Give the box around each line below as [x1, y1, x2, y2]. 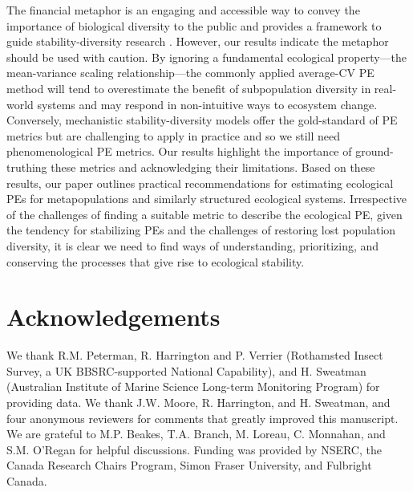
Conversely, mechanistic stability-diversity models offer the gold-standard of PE [6, 112, 398, 128]
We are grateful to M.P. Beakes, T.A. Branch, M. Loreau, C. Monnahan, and [6, 425, 386, 442]
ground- [355, 143, 394, 160]
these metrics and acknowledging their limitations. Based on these [51, 158, 375, 175]
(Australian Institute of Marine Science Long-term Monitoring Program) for [6, 378, 380, 395]
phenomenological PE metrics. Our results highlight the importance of [6, 143, 352, 160]
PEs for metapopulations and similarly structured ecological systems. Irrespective [6, 190, 407, 207]
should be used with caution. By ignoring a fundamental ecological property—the [6, 48, 407, 65]
